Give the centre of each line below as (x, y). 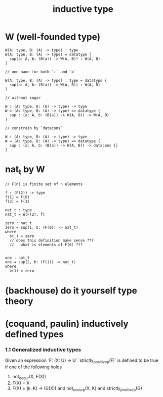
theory (19, 301)
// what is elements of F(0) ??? (46, 245)
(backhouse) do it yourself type (71, 290)
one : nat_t (17, 258)
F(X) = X (21, 383)
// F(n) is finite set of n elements (44, 184)
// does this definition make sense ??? (52, 241)
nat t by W (25, 170)
